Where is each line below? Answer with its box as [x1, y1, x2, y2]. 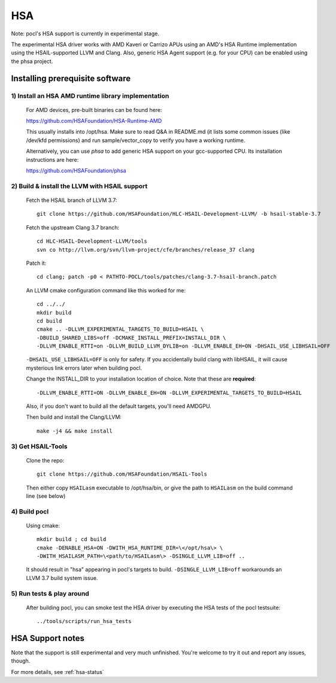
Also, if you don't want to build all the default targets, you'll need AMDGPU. [26, 403, 212, 410]
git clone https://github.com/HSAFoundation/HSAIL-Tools [37, 471, 208, 478]
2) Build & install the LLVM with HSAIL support [11, 182, 148, 190]
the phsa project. [11, 58, 53, 65]
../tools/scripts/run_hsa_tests [37, 618, 132, 625]
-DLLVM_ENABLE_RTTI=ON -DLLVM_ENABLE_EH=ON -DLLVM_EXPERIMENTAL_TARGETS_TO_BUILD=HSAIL [37, 389, 302, 396]
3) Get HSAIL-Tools [11, 442, 68, 451]
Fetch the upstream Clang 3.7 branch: [26, 223, 120, 231]
